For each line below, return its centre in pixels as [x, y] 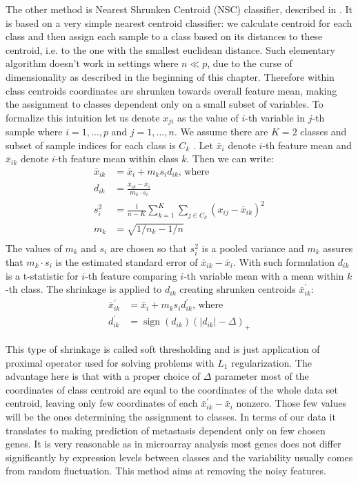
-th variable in [275, 117]
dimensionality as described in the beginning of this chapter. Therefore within [170, 76]
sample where [34, 132]
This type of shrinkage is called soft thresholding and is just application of [163, 349]
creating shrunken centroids [238, 289]
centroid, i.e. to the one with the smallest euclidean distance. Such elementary [170, 49]
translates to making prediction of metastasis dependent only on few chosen [166, 430]
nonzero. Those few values [291, 403]
